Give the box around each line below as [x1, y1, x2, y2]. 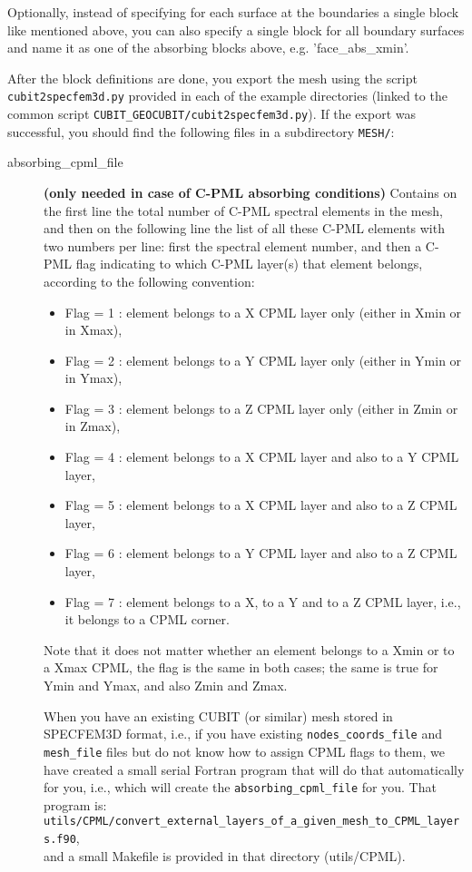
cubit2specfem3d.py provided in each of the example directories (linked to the [7, 86, 447, 105]
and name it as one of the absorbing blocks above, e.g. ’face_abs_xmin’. [7, 38, 409, 57]
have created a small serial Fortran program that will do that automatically [44, 759, 465, 779]
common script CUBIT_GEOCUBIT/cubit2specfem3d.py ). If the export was [7, 104, 416, 123]
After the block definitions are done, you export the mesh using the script [7, 68, 418, 87]
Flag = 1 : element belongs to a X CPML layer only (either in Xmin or [64, 302, 462, 321]
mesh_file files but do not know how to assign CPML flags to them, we [44, 741, 445, 760]
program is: [44, 795, 107, 814]
